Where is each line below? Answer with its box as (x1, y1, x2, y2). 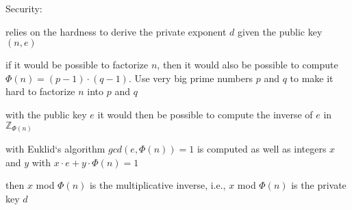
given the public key (238, 24, 323, 38)
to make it (290, 70, 334, 85)
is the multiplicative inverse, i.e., (89, 178, 226, 192)
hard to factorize (5, 84, 75, 99)
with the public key (5, 107, 87, 121)
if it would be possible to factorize (5, 57, 149, 72)
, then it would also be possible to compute (157, 57, 338, 72)
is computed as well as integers (197, 142, 327, 156)
